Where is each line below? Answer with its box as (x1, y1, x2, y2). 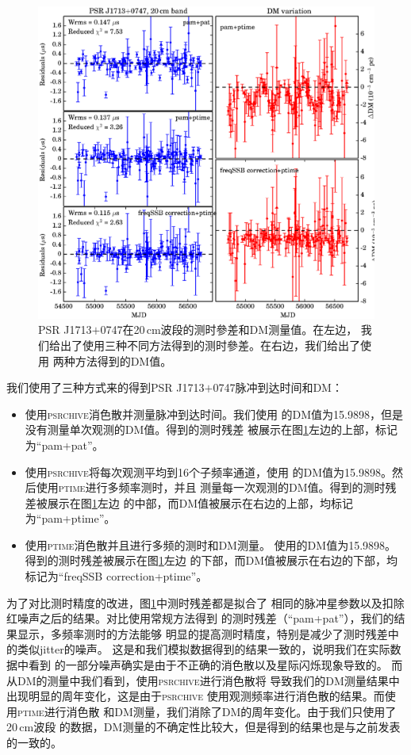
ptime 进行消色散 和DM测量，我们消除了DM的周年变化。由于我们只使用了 (17, 703, 397, 719)
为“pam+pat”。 (25, 436, 104, 453)
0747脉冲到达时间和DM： (213, 379, 343, 396)
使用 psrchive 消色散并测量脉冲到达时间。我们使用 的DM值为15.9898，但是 (25, 405, 403, 422)
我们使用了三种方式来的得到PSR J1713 (6, 379, 205, 396)
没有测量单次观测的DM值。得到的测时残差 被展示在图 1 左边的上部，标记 (25, 421, 398, 438)
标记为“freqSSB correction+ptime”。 (25, 568, 208, 584)
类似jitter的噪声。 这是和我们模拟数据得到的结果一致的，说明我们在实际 (17, 641, 390, 657)
